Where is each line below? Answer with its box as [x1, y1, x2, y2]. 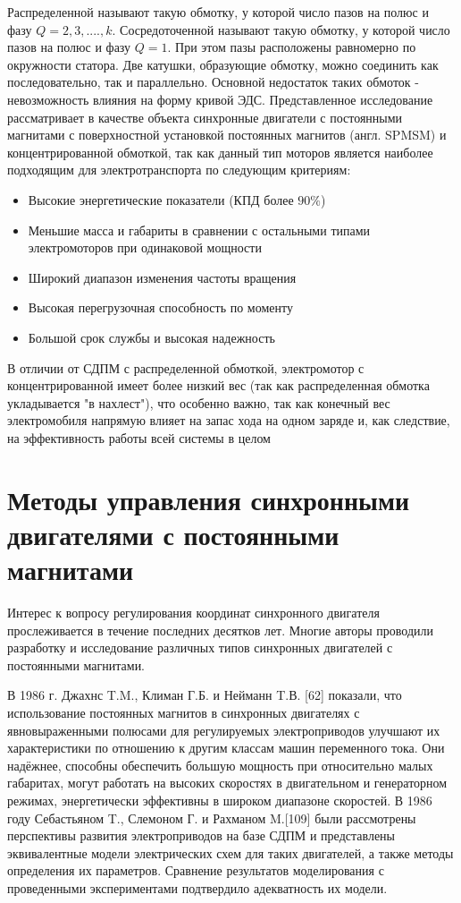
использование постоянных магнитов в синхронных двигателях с [7, 703, 360, 721]
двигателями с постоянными [7, 515, 339, 552]
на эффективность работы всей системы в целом [7, 428, 271, 447]
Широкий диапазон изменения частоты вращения [28, 268, 297, 286]
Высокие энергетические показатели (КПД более [28, 190, 294, 209]
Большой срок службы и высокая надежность [28, 328, 275, 346]
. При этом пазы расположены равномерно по [167, 38, 416, 56]
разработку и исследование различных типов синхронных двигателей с [7, 638, 393, 657]
